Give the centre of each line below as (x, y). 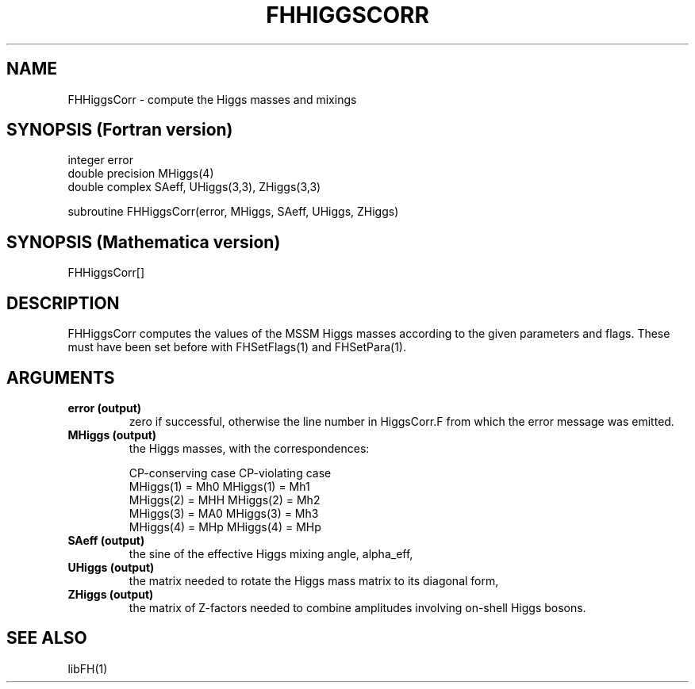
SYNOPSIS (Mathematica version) (144, 242)
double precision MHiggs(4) (141, 174)
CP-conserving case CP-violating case (230, 473)
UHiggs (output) (111, 567)
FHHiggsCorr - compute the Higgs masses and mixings (212, 99)
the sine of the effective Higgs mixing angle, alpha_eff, (271, 553)
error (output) (105, 408)
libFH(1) (88, 668)
